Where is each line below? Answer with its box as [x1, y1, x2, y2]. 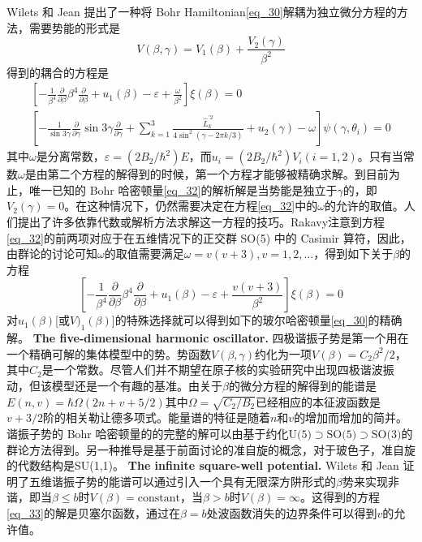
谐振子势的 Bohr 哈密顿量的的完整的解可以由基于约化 [6, 424, 289, 441]
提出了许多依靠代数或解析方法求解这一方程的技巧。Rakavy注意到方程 [17, 213, 385, 230]
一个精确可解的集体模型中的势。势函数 [6, 345, 211, 362]
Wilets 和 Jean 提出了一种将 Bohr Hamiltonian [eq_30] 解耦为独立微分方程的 [6, 3, 397, 19]
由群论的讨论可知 [6, 245, 97, 262]
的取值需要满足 [104, 245, 184, 262]
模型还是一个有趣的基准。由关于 [51, 376, 222, 394]
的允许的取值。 [324, 197, 404, 214]
